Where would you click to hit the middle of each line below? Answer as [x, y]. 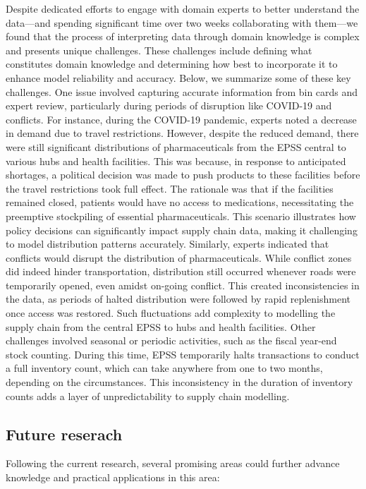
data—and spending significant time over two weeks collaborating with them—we [182, 22]
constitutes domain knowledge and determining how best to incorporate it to [172, 64]
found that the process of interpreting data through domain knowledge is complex [183, 36]
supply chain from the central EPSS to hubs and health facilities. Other [161, 326]
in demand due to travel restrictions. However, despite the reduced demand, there [182, 133]
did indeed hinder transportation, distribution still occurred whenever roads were [181, 271]
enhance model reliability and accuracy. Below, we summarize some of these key [178, 77]
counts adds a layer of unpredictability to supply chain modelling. [148, 396]
